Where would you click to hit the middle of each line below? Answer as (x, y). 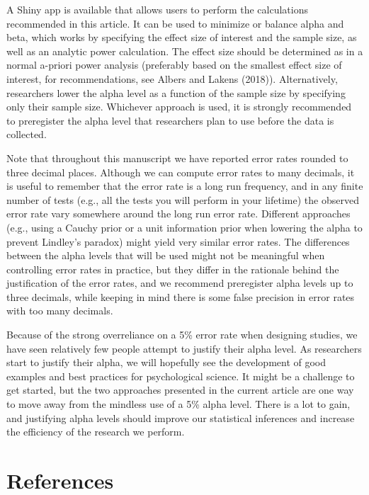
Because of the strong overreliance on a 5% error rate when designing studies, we (182, 335)
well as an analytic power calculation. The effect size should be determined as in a (185, 51)
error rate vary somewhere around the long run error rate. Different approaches (178, 214)
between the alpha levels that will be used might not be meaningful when (166, 255)
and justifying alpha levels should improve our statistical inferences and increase (181, 417)
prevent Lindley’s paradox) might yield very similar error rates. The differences (178, 241)
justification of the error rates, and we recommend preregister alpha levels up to (180, 283)
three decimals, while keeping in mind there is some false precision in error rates (181, 296)
